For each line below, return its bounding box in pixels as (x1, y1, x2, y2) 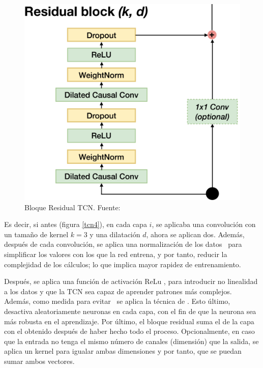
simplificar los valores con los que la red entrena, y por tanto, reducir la (4, 249, 227, 260)
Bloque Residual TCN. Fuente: (24, 202, 121, 212)
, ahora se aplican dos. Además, (146, 229, 245, 239)
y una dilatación (90, 229, 140, 239)
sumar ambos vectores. (4, 355, 75, 366)
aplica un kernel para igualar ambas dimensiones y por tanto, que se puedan (4, 346, 242, 356)
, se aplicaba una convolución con (152, 219, 256, 230)
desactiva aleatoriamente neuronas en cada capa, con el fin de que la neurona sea (4, 306, 256, 316)
